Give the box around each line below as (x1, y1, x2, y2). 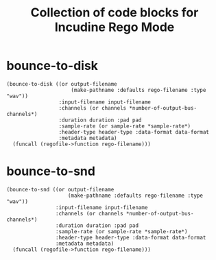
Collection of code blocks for (30, 5, 199, 21)
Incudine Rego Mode (54, 19, 175, 35)
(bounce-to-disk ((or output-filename (6, 80, 117, 87)
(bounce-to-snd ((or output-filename (6, 186, 115, 193)
